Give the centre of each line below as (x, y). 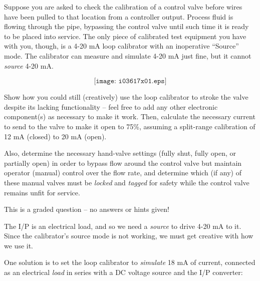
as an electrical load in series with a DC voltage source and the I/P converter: (123, 272)
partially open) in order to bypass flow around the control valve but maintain (123, 163)
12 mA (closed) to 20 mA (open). (55, 136)
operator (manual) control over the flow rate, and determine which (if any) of (123, 173)
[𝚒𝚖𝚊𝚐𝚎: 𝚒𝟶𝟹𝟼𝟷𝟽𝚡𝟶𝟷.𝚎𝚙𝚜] (130, 81)
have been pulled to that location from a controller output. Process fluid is (119, 16)
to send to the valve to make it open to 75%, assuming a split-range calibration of (130, 126)
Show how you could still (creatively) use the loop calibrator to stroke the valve (126, 97)
